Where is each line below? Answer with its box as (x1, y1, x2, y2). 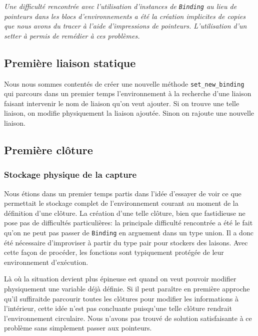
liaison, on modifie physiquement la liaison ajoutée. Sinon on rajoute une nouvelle (4, 108, 254, 118)
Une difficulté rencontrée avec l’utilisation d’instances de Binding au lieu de (4, 1, 237, 11)
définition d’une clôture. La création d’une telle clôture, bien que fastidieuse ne (4, 207, 245, 218)
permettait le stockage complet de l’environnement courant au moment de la (4, 198, 238, 208)
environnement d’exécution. (4, 256, 88, 267)
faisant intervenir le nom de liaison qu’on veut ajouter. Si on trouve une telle (4, 98, 239, 108)
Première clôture (4, 142, 93, 158)
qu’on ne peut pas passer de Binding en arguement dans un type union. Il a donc (4, 227, 253, 238)
